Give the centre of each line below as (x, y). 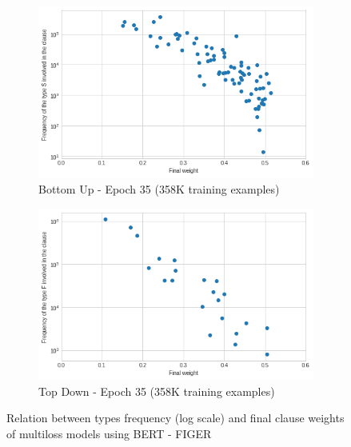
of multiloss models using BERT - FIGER (109, 433)
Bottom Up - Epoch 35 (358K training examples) (159, 189)
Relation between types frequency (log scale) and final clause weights (175, 418)
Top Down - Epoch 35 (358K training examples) (157, 391)
